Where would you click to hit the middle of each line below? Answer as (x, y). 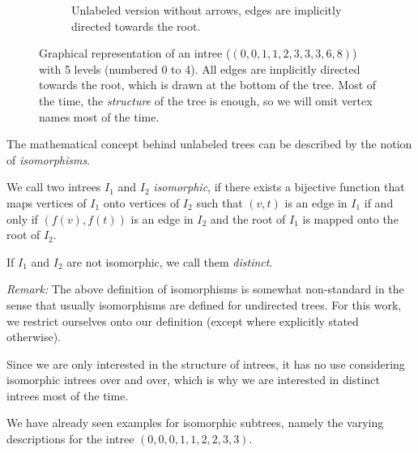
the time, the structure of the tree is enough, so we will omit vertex (206, 100)
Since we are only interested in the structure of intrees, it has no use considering (206, 363)
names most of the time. (99, 116)
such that (220, 202)
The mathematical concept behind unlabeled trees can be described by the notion (209, 144)
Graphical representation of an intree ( (135, 53)
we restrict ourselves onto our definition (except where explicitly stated (183, 321)
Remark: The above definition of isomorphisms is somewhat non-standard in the (205, 289)
